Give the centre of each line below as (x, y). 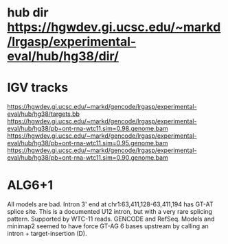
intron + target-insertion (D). (47, 234)
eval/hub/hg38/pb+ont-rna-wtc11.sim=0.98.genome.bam (88, 129)
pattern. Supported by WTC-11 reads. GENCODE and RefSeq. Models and (111, 219)
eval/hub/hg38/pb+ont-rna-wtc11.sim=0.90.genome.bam (88, 158)
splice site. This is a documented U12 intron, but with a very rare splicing (110, 212)
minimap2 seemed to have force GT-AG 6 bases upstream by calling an (108, 226)
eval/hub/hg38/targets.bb (44, 114)
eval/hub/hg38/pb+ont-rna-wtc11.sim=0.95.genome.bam (88, 143)
